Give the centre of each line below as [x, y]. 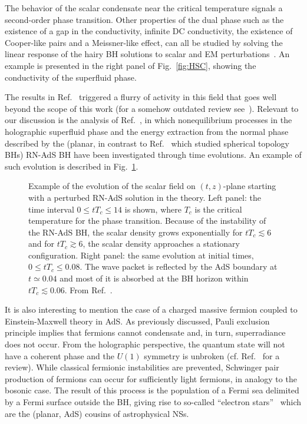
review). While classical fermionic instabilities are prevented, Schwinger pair [142, 367]
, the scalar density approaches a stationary [161, 244]
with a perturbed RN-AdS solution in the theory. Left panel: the [145, 197]
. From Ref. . [88, 289]
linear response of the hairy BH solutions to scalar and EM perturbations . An [147, 54]
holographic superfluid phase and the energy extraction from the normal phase [147, 131]
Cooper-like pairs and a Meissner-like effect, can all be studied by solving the [144, 42]
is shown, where [153, 209]
